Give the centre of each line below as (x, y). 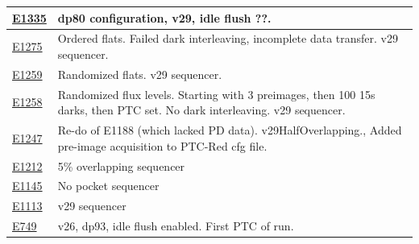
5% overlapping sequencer (121, 165)
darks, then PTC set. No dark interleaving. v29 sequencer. (201, 110)
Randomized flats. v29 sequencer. (140, 74)
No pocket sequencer (108, 186)
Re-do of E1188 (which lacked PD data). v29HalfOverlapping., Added (230, 130)
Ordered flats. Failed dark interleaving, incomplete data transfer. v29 (228, 38)
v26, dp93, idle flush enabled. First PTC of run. (176, 226)
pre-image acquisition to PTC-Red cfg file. (162, 145)
